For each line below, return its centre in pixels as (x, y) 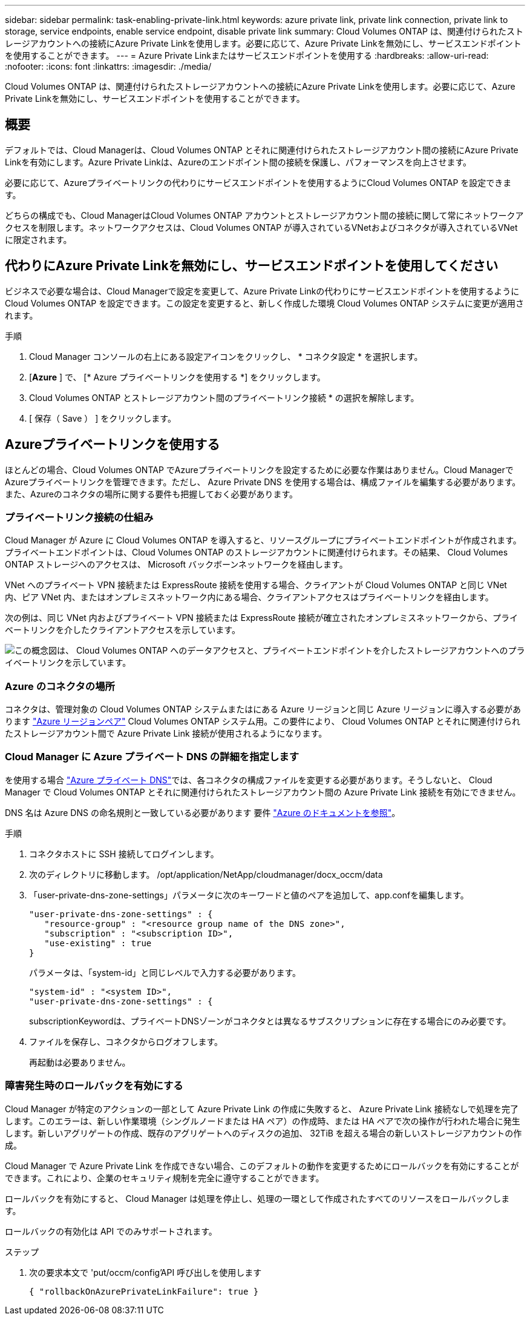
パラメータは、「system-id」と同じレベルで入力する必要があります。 (165, 972)
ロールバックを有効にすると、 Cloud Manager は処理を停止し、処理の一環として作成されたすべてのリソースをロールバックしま (257, 1198)
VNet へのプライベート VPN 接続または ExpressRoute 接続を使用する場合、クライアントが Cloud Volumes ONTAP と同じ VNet (256, 585)
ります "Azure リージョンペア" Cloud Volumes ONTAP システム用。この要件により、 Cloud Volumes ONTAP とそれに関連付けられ (263, 721)
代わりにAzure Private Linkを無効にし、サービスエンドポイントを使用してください (252, 266)
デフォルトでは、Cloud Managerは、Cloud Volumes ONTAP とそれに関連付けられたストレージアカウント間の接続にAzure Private (262, 150)
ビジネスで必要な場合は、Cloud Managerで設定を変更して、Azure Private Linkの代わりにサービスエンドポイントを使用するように (262, 291)
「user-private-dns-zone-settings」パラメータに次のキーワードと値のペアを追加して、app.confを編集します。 (249, 895)
